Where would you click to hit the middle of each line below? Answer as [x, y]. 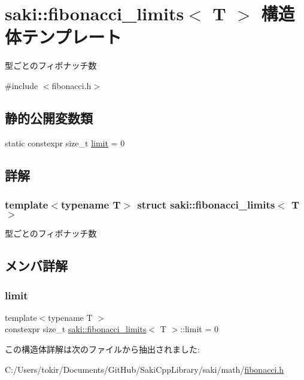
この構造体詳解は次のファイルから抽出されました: [102, 349]
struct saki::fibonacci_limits [206, 204]
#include [22, 85]
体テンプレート [63, 37]
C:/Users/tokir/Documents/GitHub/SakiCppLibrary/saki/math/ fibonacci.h [145, 369]
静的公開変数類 [49, 117]
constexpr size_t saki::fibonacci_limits [76, 329]
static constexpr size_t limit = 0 [65, 142]
